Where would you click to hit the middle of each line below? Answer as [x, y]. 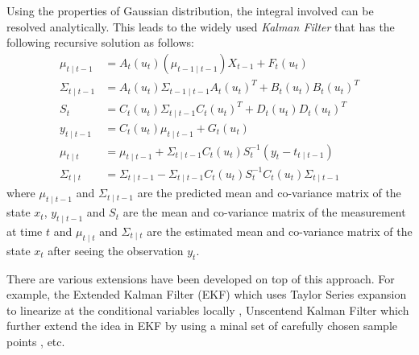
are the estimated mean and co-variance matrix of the [280, 231]
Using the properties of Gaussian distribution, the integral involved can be [190, 10]
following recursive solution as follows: [100, 42]
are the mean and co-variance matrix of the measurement [264, 212]
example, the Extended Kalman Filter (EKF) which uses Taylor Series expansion [207, 294]
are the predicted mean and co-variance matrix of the [269, 193]
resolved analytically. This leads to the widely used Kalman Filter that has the [201, 26]
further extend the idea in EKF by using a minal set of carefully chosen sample [202, 326]
